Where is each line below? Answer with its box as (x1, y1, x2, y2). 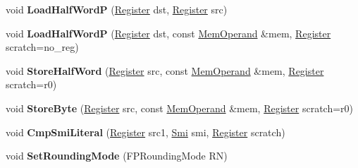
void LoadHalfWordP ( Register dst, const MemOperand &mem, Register (6, 25, 331, 40)
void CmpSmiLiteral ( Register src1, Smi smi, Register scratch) (6, 124, 285, 139)
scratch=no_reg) (6, 40, 79, 54)
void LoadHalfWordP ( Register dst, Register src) (6, 2, 228, 16)
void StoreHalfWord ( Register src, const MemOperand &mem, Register (6, 63, 324, 78)
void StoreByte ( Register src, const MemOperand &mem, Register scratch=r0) (6, 100, 354, 115)
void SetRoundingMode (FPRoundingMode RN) (6, 148, 228, 163)
